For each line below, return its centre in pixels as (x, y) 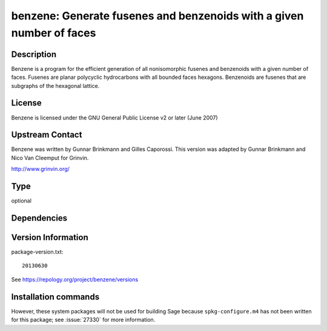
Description (34, 54)
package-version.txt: (37, 252)
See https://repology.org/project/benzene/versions (75, 279)
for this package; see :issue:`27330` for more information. (83, 320)
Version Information (50, 237)
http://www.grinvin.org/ (40, 169)
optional (21, 201)
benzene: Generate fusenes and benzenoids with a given (157, 16)
